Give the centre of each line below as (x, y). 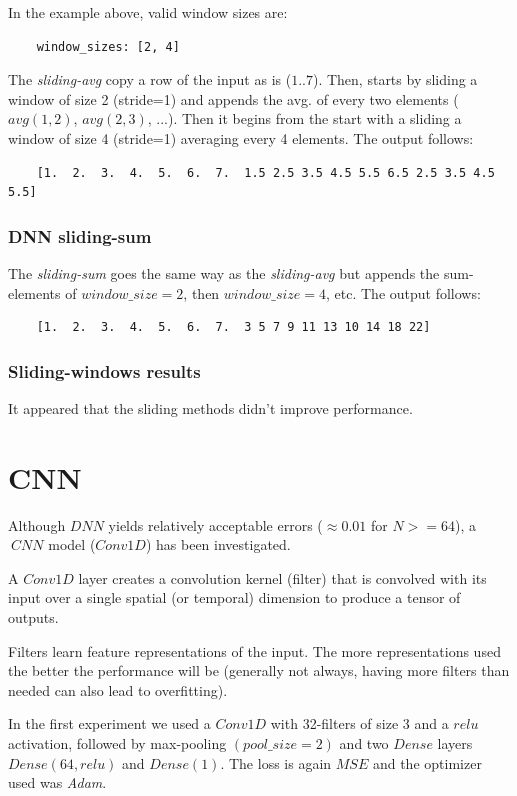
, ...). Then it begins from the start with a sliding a (304, 118)
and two (364, 743)
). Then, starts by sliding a (395, 79)
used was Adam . (57, 782)
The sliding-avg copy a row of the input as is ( (150, 79)
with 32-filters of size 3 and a (359, 723)
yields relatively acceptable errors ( (215, 524)
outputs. (33, 617)
